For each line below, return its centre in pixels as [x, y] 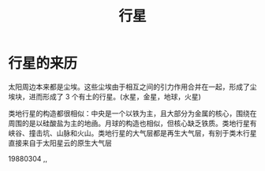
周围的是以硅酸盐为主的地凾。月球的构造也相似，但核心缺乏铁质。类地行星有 [132, 123]
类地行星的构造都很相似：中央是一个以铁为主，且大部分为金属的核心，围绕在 [132, 113]
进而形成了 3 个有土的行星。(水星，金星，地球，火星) [115, 96]
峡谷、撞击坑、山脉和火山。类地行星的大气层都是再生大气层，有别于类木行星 [132, 133]
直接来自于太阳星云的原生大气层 [60, 143]
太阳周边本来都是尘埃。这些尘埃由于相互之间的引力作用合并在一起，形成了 [129, 87]
